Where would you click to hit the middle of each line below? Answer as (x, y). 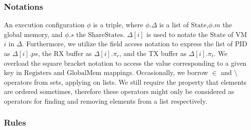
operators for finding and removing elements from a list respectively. (106, 101)
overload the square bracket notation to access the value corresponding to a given (125, 63)
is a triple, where (118, 25)
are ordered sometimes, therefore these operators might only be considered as (119, 91)
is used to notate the (177, 34)
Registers (38, 73)
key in (13, 72)
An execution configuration (44, 25)
